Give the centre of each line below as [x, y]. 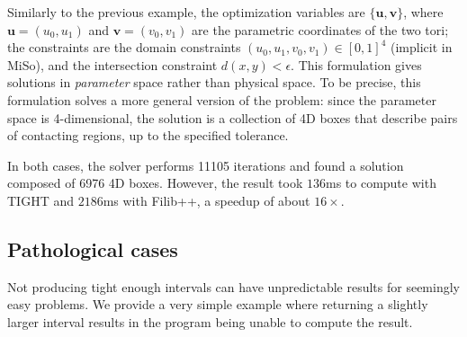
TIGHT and [40, 200]
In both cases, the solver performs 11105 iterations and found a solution [206, 165]
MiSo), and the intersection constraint [112, 64]
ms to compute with [381, 183]
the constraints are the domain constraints [124, 47]
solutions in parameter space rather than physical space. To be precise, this [214, 82]
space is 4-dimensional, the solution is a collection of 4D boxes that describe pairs [233, 117]
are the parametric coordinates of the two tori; [320, 29]
